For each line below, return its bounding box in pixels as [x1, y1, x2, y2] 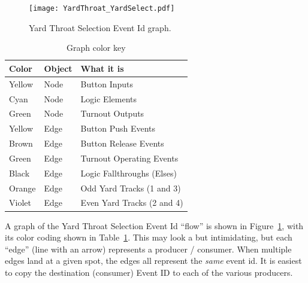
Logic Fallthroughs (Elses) [80, 166, 177, 179]
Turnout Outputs [80, 107, 144, 120]
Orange [9, 181, 36, 194]
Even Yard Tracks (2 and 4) [80, 196, 183, 209]
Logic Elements [80, 92, 137, 105]
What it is [80, 62, 124, 74]
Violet [9, 196, 31, 209]
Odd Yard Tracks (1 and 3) [80, 181, 181, 194]
